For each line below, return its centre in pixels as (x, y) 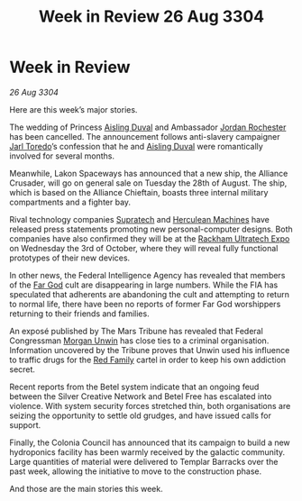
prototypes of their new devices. (70, 258)
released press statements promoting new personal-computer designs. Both (151, 229)
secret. (23, 369)
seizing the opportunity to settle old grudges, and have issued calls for (141, 415)
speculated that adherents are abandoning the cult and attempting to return (150, 294)
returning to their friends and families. (80, 314)
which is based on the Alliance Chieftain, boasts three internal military (139, 192)
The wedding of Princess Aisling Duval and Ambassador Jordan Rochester (148, 127)
